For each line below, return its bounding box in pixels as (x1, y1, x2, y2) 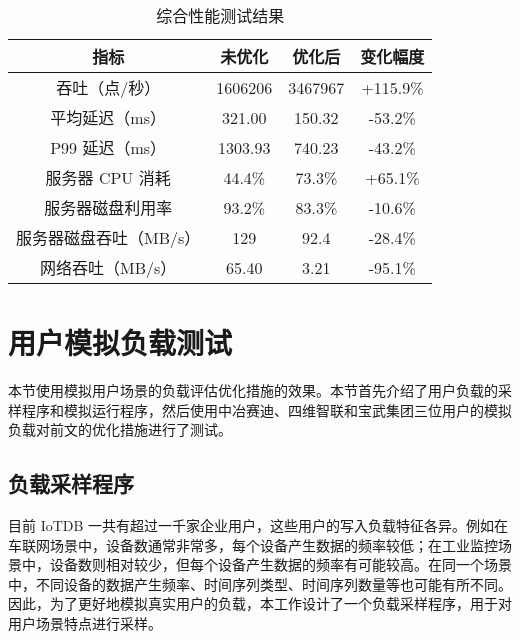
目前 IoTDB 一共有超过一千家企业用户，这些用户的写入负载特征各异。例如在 (8, 515, 509, 536)
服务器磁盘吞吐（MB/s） (16, 226, 201, 249)
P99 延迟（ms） (50, 136, 167, 159)
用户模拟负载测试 (8, 322, 233, 363)
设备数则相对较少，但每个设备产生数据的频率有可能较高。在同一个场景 (49, 554, 512, 575)
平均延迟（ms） (50, 106, 166, 129)
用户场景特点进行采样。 (8, 613, 162, 634)
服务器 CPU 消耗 (45, 166, 171, 189)
